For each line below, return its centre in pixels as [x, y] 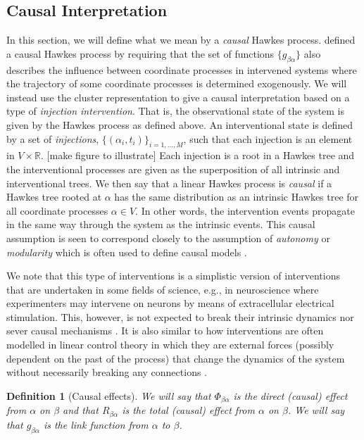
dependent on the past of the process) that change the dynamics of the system [176, 358]
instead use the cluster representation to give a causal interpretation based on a [178, 97]
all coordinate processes [57, 210]
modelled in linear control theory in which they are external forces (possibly [170, 345]
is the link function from [96, 424]
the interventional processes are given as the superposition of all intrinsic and [173, 169]
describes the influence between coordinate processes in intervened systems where [182, 69]
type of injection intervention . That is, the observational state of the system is [176, 111]
